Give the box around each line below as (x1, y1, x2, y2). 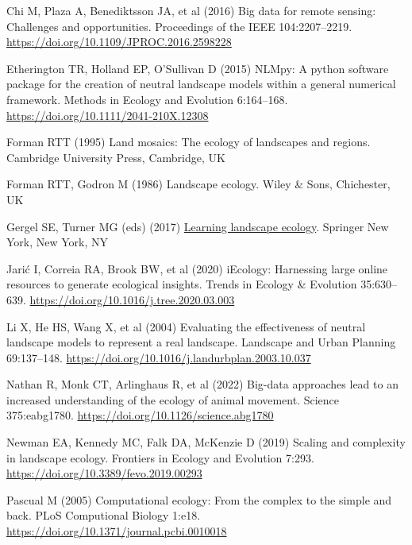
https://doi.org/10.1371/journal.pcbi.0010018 (6, 523, 227, 539)
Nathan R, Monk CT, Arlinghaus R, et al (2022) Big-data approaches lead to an (6, 376, 399, 392)
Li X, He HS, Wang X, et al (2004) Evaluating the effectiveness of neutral (6, 318, 366, 334)
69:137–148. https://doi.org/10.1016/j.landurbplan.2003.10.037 (6, 349, 311, 365)
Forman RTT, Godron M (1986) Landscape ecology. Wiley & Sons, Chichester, (6, 176, 391, 192)
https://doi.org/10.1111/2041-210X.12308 (6, 106, 209, 123)
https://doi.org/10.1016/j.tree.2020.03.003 (29, 291, 235, 307)
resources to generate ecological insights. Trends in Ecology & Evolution (6, 276, 357, 292)
